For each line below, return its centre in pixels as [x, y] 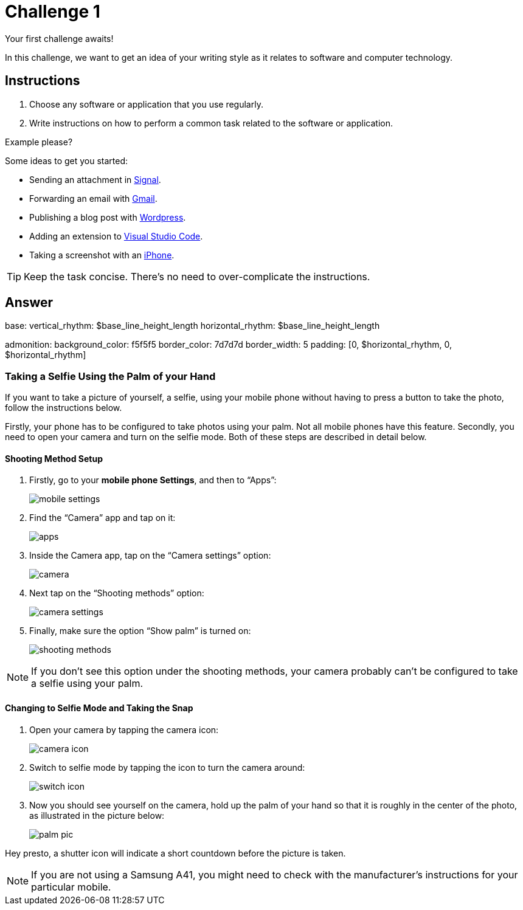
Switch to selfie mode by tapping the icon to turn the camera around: [167, 767]
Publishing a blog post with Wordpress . [108, 217]
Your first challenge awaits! [59, 38]
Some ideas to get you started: [67, 160]
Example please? [39, 142]
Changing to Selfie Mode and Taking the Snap [99, 708]
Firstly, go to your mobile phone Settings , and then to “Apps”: [153, 480]
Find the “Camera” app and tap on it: [102, 518]
